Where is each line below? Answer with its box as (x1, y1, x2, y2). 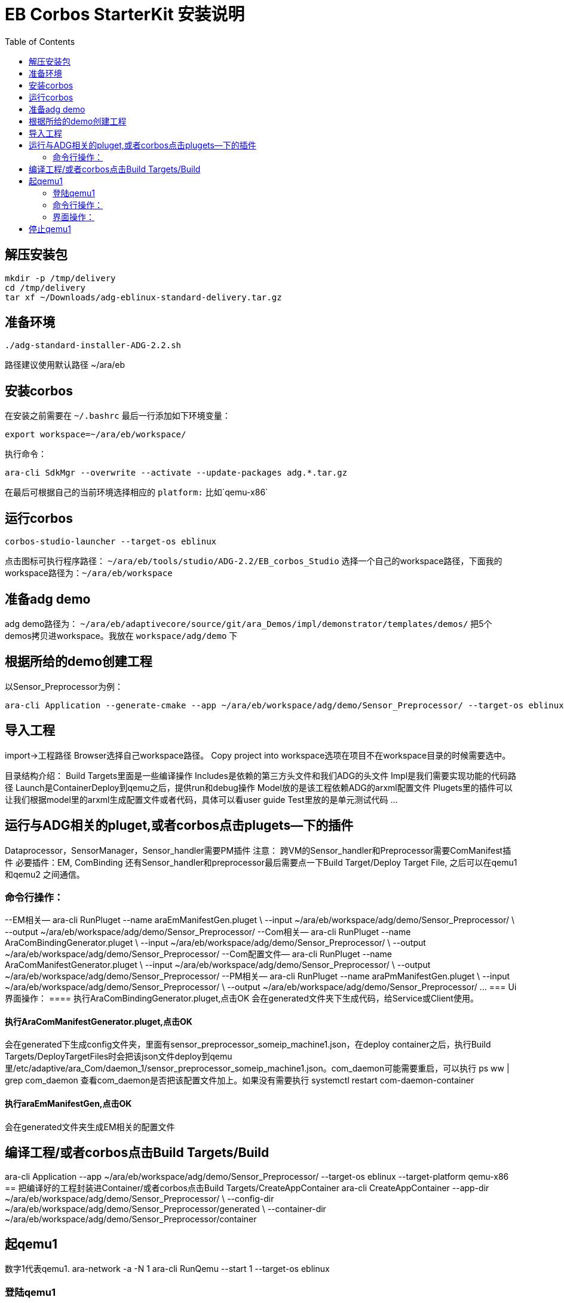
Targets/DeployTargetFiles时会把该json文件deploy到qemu (5, 1051, 232, 1062)
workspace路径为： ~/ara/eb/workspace (5, 568, 173, 579)
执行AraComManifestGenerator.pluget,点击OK (5, 1016, 192, 1027)
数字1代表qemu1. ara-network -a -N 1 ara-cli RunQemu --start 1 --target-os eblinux (5, 1264, 330, 1274)
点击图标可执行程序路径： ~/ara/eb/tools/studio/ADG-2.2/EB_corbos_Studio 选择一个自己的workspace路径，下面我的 (5, 556, 502, 567)
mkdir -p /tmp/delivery (5, 273, 116, 283)
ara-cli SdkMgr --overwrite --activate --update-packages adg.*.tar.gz (5, 468, 348, 478)
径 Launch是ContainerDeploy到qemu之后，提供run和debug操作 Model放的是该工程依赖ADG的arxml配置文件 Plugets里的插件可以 (5, 782, 513, 793)
